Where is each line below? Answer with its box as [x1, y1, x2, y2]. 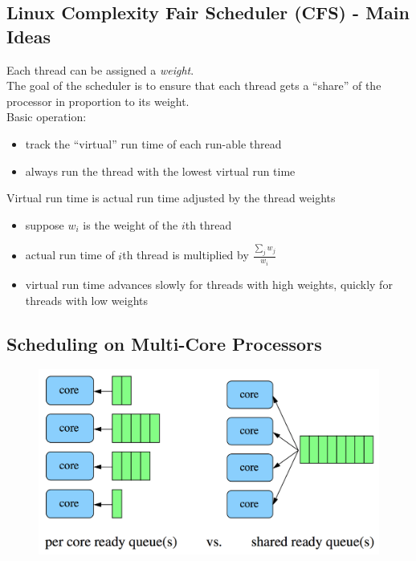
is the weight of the [83, 216, 178, 233]
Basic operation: [6, 108, 87, 125]
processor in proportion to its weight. [6, 92, 190, 109]
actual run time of [25, 246, 115, 263]
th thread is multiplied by [122, 246, 249, 263]
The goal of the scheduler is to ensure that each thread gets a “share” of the [6, 77, 381, 94]
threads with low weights [25, 291, 149, 308]
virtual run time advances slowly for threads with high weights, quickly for [25, 276, 393, 293]
